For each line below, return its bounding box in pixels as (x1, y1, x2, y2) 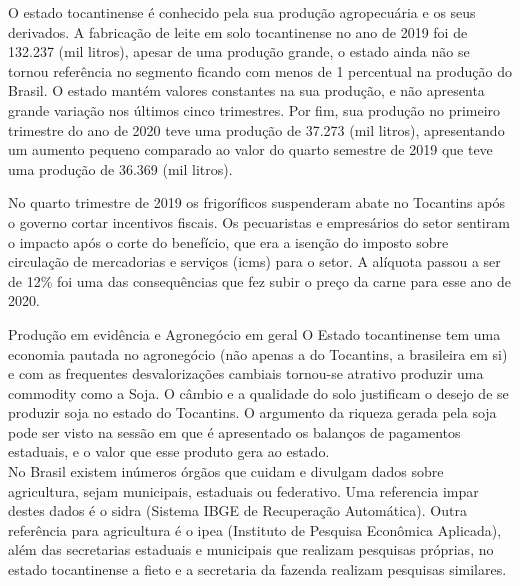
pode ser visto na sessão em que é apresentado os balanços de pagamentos (8, 421, 461, 442)
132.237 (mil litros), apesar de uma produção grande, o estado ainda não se (8, 41, 470, 62)
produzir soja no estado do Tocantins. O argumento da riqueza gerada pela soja (8, 402, 497, 423)
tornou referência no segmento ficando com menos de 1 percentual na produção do (8, 60, 512, 81)
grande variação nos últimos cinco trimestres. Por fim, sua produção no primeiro (8, 99, 501, 120)
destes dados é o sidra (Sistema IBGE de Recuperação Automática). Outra (8, 500, 467, 521)
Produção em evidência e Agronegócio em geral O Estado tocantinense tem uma (8, 323, 501, 344)
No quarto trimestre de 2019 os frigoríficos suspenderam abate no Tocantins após (8, 192, 505, 213)
